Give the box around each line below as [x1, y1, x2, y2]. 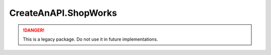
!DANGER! [23, 27, 45, 33]
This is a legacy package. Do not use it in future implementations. [23, 36, 158, 42]
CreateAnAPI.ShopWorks [9, 7, 117, 18]
